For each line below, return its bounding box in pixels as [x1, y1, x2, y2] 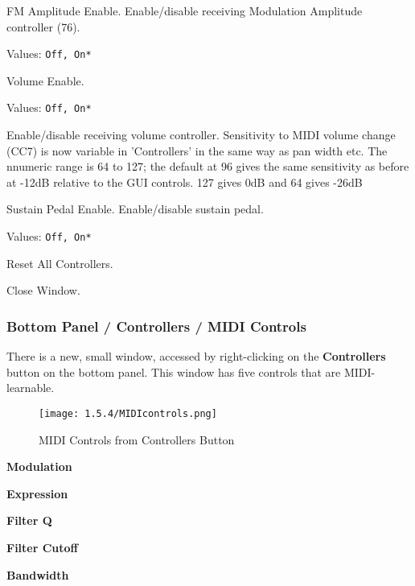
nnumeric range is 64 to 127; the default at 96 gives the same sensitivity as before [6, 158, 409, 175]
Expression [6, 485, 68, 501]
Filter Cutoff [6, 539, 78, 555]
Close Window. [6, 282, 80, 299]
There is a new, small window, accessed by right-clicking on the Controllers [6, 348, 386, 365]
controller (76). [6, 18, 80, 35]
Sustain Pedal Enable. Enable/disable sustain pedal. [6, 200, 264, 217]
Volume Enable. [6, 72, 84, 89]
